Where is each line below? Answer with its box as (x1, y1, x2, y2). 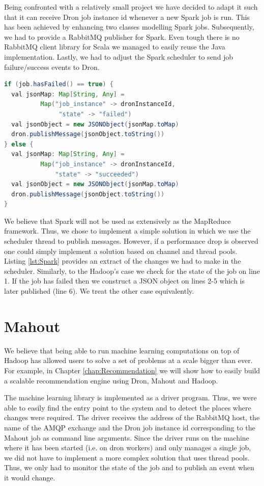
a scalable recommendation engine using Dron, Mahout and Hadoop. (4, 375, 218, 386)
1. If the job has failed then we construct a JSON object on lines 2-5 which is (4, 275, 245, 286)
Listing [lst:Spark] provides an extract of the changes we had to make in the (4, 255, 241, 266)
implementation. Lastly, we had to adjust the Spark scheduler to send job (4, 51, 233, 62)
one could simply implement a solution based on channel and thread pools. (4, 245, 238, 256)
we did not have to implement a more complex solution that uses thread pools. (4, 452, 250, 463)
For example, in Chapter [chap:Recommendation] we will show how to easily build (4, 365, 260, 375)
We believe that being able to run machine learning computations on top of (4, 345, 240, 355)
